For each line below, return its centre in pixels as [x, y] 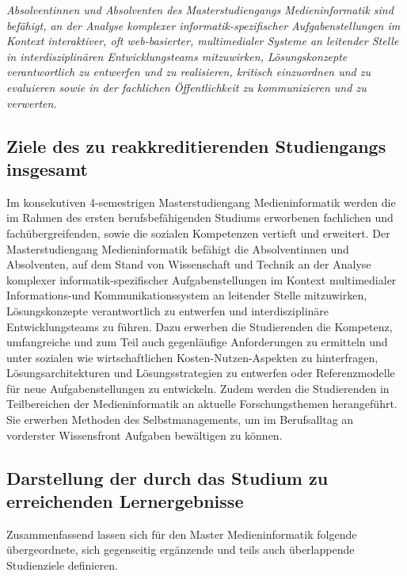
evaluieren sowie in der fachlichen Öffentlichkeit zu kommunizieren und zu [186, 87]
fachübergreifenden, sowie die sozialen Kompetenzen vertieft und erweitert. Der [198, 233]
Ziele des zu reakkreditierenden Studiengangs [196, 145]
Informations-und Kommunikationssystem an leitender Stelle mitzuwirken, [187, 295]
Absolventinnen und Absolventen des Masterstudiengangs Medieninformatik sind [200, 10]
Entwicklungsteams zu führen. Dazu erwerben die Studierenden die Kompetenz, [200, 326]
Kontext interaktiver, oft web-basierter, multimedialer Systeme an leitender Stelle [203, 41]
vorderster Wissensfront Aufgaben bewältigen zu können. [145, 435]
